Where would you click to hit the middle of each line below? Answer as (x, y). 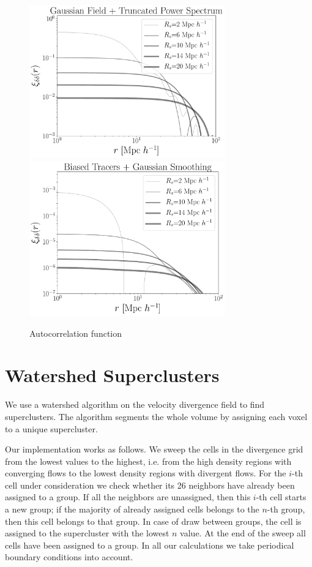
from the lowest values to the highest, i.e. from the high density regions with (148, 461)
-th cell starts (281, 497)
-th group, (286, 509)
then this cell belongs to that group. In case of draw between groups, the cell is (153, 521)
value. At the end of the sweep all (243, 533)
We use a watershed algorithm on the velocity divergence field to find (135, 404)
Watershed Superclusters (112, 375)
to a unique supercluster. (51, 428)
